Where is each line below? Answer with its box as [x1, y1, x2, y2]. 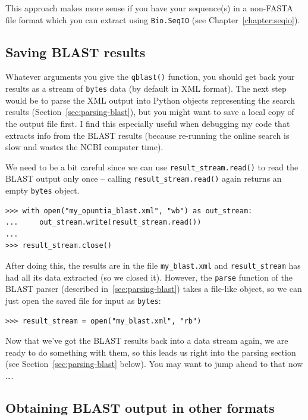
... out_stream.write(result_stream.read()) [5, 218, 202, 227]
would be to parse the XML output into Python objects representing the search [5, 94, 295, 106]
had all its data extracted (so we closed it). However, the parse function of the [5, 270, 293, 283]
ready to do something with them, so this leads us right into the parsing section [5, 346, 296, 358]
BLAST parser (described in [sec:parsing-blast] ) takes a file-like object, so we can [5, 282, 302, 295]
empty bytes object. [5, 184, 80, 197]
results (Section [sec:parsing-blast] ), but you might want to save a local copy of [5, 105, 294, 118]
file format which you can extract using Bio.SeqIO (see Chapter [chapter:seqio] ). [5, 13, 300, 26]
